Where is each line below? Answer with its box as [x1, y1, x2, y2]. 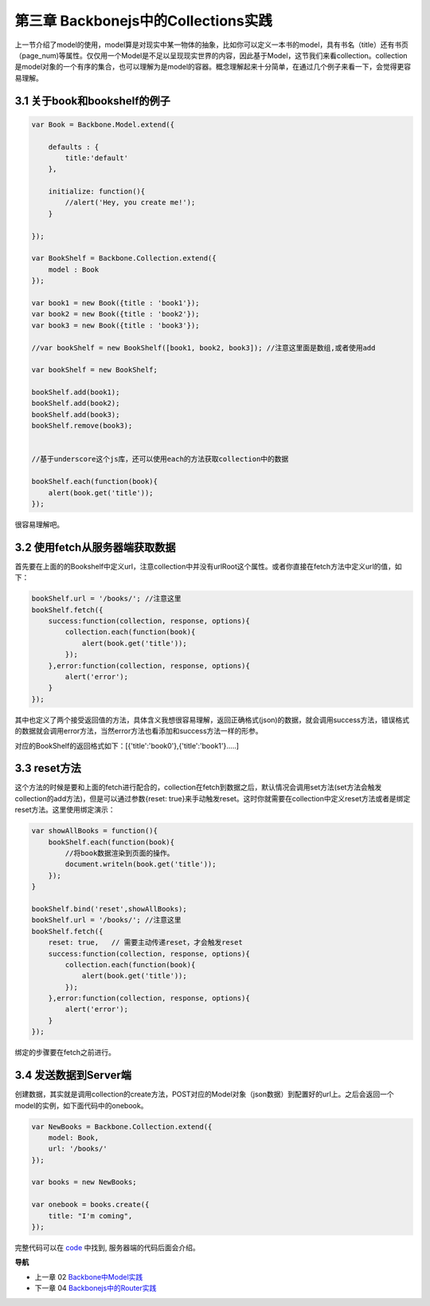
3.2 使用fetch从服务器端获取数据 [14, 541, 176, 554]
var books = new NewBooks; [31, 1178, 137, 1187]
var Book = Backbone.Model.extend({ [31, 120, 175, 129]
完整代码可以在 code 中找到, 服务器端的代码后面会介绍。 [14, 1243, 200, 1253]
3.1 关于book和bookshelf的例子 [14, 94, 171, 108]
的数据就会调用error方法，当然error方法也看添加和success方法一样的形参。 [14, 726, 263, 736]
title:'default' [64, 153, 129, 163]
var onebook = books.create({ [31, 1200, 150, 1210]
